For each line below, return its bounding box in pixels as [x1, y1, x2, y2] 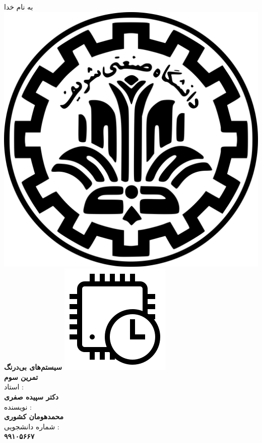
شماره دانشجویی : [4, 421, 59, 431]
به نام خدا [4, 2, 33, 12]
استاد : [4, 381, 24, 392]
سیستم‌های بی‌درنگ [4, 362, 62, 372]
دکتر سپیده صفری [4, 391, 59, 402]
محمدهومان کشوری [4, 411, 64, 422]
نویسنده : [4, 401, 32, 412]
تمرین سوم [4, 371, 38, 382]
